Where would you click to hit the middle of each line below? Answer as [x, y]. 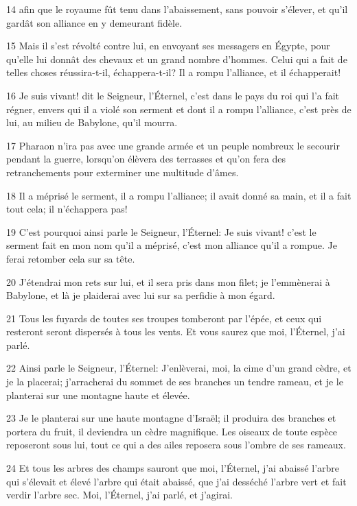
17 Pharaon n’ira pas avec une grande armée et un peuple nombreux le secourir [173, 145]
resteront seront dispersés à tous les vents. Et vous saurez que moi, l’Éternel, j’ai [176, 332]
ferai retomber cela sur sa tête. [71, 258]
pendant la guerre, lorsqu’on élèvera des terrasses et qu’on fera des [146, 159]
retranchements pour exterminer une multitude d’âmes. [123, 172]
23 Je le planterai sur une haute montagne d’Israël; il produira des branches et [171, 418]
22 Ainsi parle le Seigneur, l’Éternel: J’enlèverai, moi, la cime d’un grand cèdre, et [179, 368]
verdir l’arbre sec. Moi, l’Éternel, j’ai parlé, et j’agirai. [119, 495]
